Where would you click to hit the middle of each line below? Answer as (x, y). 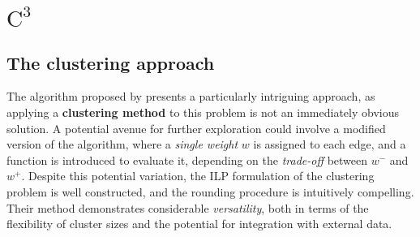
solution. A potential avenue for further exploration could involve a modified (196, 128)
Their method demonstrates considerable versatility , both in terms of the (188, 207)
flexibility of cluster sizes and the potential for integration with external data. (199, 224)
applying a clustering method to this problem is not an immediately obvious (203, 112)
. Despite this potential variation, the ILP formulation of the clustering (198, 176)
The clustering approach (111, 62)
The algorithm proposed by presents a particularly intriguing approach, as (191, 96)
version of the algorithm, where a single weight (122, 144)
